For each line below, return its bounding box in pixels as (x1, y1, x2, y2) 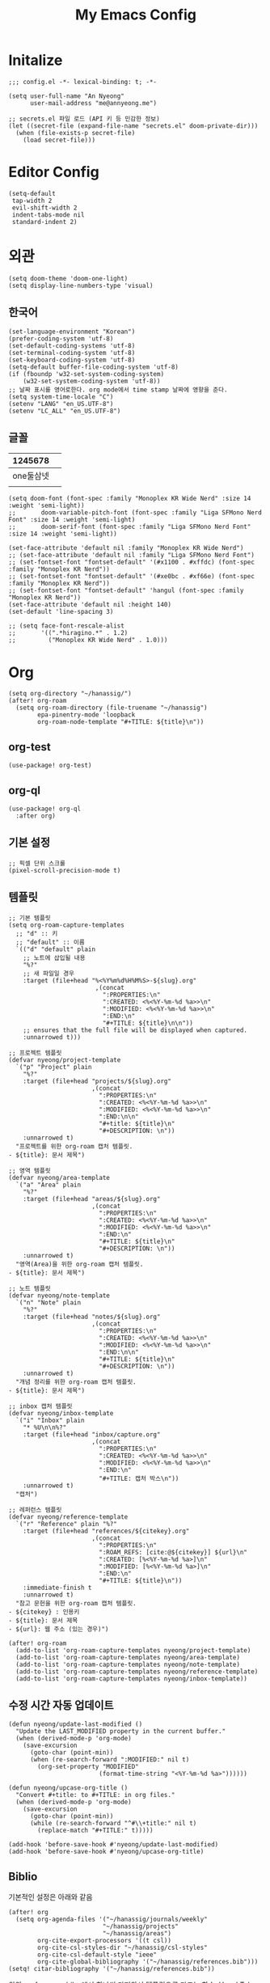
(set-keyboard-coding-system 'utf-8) (8, 356, 136, 364)
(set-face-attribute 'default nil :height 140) (8, 601, 172, 609)
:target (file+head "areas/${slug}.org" (23, 1194, 161, 1203)
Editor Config (8, 163, 99, 181)
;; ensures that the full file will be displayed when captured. (23, 1025, 248, 1034)
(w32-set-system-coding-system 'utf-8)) (23, 377, 161, 385)
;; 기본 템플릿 (8, 914, 51, 922)
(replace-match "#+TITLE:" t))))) (37, 1826, 154, 1835)
